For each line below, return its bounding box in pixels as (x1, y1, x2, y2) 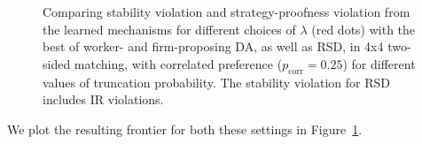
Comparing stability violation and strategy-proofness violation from (43, 3, 410, 20)
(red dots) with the (311, 19, 416, 38)
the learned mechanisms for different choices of (43, 19, 296, 38)
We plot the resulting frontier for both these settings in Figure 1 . (7, 119, 363, 138)
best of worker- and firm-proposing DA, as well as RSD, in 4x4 (43, 37, 384, 56)
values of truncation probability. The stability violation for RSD (43, 72, 390, 91)
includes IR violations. (43, 90, 164, 109)
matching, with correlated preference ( (74, 54, 283, 72)
